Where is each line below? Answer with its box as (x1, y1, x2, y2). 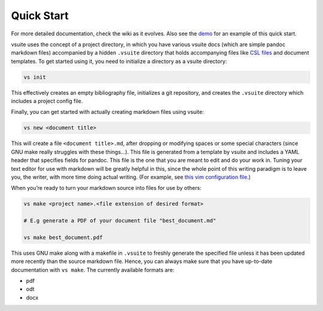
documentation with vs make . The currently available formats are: (11, 266, 175, 273)
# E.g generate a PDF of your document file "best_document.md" (23, 218, 217, 224)
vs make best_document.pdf (23, 234, 103, 241)
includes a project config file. (11, 98, 83, 105)
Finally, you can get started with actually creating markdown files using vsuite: (11, 108, 205, 116)
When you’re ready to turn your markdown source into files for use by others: (11, 185, 202, 192)
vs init (23, 74, 46, 80)
